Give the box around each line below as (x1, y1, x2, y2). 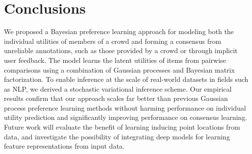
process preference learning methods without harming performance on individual (4, 102, 246, 113)
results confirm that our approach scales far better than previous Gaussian (4, 93, 228, 103)
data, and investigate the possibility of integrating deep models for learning (4, 131, 230, 141)
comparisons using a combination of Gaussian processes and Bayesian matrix (4, 64, 235, 75)
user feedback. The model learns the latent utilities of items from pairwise (4, 55, 226, 65)
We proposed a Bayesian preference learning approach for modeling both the (4, 26, 234, 37)
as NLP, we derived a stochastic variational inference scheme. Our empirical (4, 83, 232, 94)
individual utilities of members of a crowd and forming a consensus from (4, 36, 222, 46)
